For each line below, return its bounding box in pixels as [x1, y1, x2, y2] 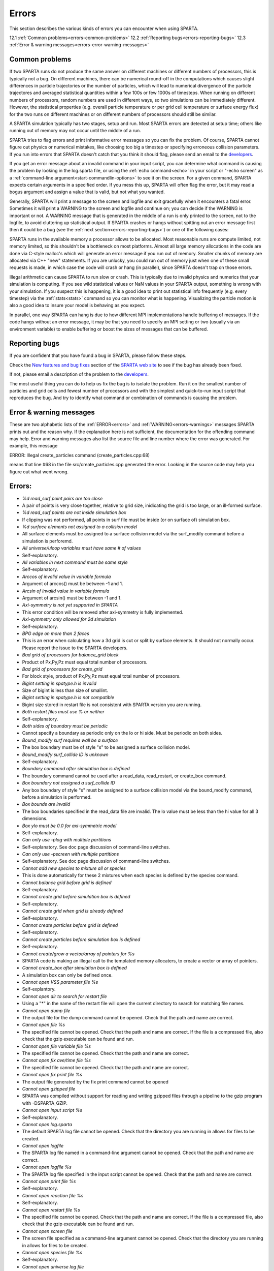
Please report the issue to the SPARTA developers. [22, 645, 128, 651]
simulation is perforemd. [22, 538, 73, 544]
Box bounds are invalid [22, 801, 71, 807]
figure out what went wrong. [9, 468, 68, 475]
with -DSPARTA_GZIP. [22, 1100, 68, 1106]
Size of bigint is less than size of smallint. [22, 687, 109, 693]
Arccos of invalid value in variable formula [22, 573, 111, 580]
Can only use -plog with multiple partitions [22, 837, 112, 843]
